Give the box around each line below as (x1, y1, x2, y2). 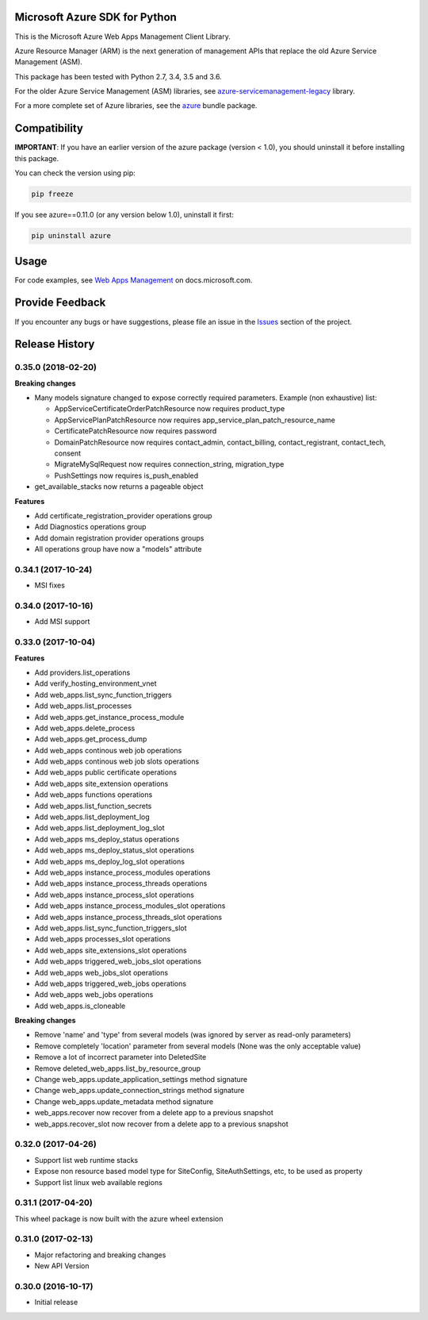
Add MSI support (34, 617, 90, 626)
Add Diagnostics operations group (34, 522, 147, 532)
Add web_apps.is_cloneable (34, 1001, 126, 1010)
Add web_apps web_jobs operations (34, 990, 154, 999)
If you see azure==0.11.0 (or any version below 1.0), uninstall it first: (14, 210, 234, 220)
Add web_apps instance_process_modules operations (34, 868, 211, 877)
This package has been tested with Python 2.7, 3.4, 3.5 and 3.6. (14, 71, 222, 81)
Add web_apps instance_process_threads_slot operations (34, 912, 222, 922)
